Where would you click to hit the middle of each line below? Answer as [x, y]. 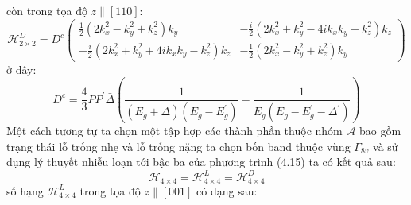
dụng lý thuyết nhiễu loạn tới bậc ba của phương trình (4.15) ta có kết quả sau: [201, 162]
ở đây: [21, 69]
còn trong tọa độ [47, 10]
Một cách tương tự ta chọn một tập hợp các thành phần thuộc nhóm [174, 131]
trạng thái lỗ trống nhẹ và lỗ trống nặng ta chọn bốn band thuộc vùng [178, 146]
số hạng [25, 190]
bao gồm [380, 131]
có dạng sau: [227, 190]
